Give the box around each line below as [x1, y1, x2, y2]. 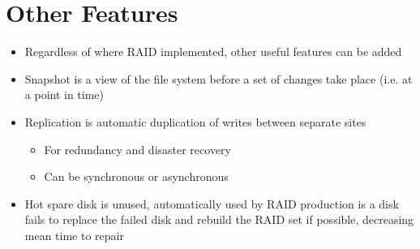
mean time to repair [24, 226, 124, 243]
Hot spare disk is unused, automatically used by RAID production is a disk [24, 195, 399, 212]
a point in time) [24, 86, 105, 103]
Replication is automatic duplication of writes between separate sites [24, 113, 366, 130]
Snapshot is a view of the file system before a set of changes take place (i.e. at [24, 70, 413, 87]
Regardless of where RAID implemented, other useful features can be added [24, 43, 402, 60]
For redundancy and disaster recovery [44, 140, 231, 157]
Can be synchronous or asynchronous [44, 168, 229, 185]
